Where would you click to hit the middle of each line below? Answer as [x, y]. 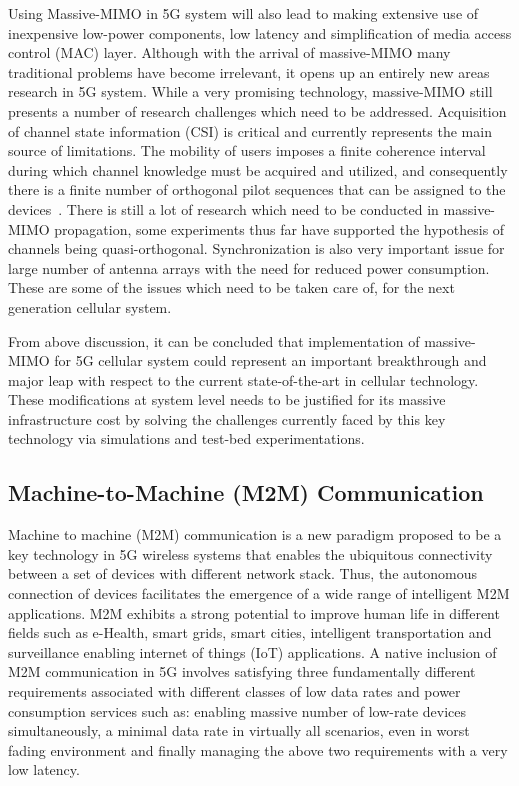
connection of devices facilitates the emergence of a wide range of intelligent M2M [259, 593]
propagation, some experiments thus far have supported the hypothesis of [279, 228]
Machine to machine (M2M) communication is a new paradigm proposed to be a [255, 534]
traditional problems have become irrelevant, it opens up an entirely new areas [249, 71]
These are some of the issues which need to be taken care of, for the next [231, 287]
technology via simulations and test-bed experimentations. [186, 438]
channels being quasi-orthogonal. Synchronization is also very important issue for [256, 248]
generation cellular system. [90, 306]
